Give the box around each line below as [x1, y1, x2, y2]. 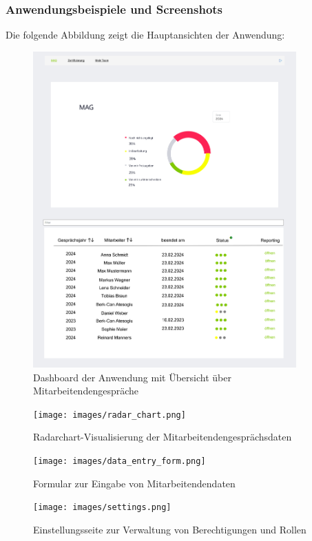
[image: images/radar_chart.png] [33, 410, 186, 420]
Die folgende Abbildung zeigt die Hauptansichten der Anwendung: [6, 28, 285, 42]
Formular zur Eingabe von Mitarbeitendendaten [33, 476, 236, 490]
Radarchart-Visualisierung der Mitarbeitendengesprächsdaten [33, 429, 292, 444]
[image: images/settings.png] [33, 502, 171, 513]
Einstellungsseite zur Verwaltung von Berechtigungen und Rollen [33, 522, 306, 536]
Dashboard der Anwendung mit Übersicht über [33, 370, 231, 384]
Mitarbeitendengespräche [33, 383, 139, 398]
